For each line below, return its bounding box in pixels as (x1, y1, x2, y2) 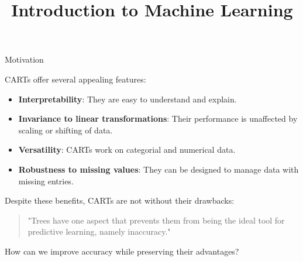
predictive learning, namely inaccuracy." (27, 225, 171, 238)
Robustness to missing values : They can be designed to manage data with (18, 163, 299, 175)
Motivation (5, 53, 44, 66)
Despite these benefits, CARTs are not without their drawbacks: (5, 194, 235, 207)
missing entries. (18, 174, 74, 187)
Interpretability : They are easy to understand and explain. (18, 92, 237, 105)
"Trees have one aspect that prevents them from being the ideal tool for (27, 214, 285, 226)
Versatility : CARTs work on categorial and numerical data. (18, 143, 236, 156)
